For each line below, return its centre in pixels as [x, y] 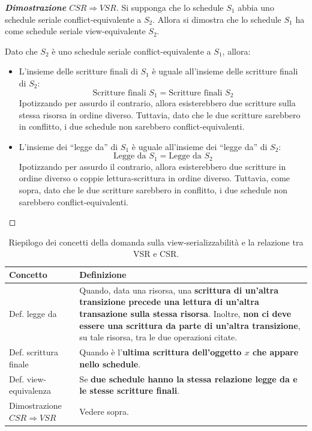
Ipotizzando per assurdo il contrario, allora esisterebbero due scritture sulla [157, 103]
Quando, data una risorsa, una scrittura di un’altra [179, 290]
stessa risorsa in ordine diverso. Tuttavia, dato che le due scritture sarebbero [160, 114]
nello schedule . [110, 363]
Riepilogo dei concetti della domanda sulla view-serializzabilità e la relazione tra [156, 242]
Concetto [28, 274]
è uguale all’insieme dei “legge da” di [199, 146]
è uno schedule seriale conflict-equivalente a [131, 51]
